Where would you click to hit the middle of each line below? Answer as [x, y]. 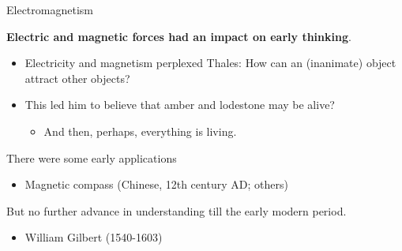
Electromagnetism [50, 9]
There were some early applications [92, 157]
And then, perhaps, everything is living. [140, 131]
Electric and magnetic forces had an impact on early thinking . [179, 36]
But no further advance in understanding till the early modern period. [177, 210]
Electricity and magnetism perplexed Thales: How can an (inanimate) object [210, 63]
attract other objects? [77, 78]
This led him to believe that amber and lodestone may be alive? [180, 105]
